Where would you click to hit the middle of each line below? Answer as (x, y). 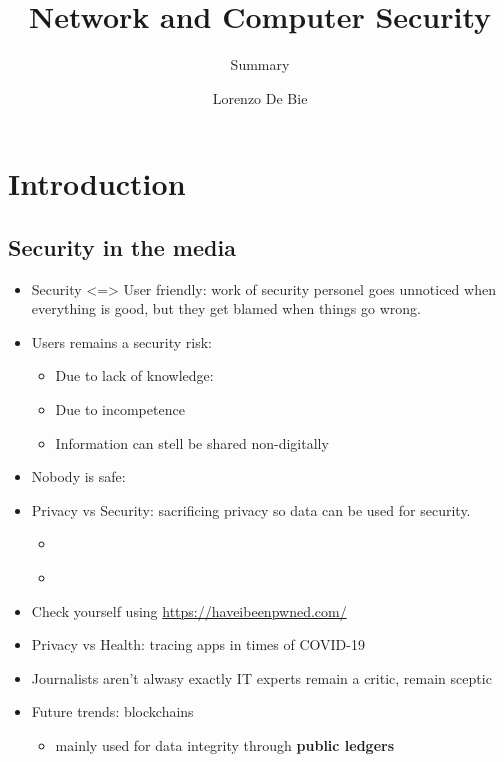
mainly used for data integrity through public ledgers (225, 745)
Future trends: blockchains (112, 711)
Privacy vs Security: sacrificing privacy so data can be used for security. (251, 509)
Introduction (97, 183)
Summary (260, 64)
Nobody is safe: (78, 476)
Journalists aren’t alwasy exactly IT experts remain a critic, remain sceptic (261, 677)
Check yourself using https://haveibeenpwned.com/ (189, 610)
